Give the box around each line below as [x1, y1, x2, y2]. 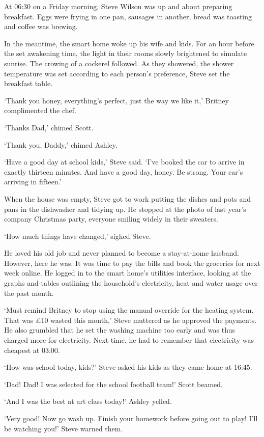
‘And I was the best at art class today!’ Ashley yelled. [4, 396, 172, 406]
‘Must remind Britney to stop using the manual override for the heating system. [4, 305, 254, 315]
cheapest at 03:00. [4, 344, 60, 355]
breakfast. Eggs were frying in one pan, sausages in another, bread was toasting [4, 11, 252, 21]
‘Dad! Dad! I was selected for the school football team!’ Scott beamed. [4, 378, 223, 389]
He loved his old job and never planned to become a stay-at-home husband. [4, 248, 239, 258]
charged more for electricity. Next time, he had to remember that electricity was [4, 335, 254, 345]
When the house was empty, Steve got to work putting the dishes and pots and [4, 193, 251, 204]
